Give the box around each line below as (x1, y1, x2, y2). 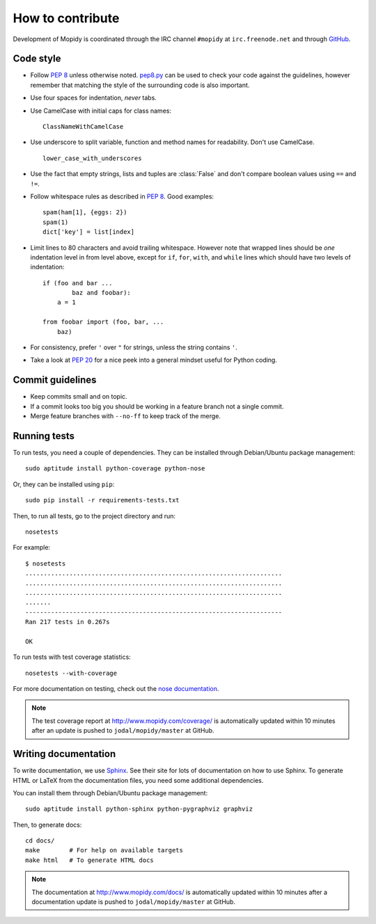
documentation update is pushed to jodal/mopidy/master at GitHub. (31, 898, 236, 906)
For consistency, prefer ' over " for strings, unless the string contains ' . (30, 343, 238, 351)
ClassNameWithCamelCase (42, 122, 124, 131)
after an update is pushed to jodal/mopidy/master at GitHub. (31, 726, 215, 735)
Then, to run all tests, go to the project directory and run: (13, 511, 176, 520)
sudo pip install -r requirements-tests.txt (25, 496, 180, 504)
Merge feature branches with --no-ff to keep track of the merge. (30, 412, 221, 420)
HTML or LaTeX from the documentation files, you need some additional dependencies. (13, 776, 264, 784)
